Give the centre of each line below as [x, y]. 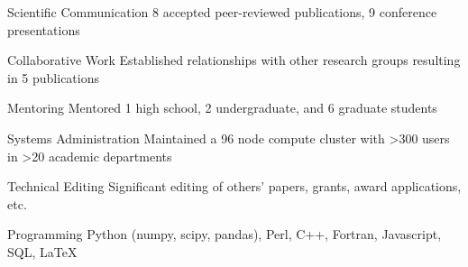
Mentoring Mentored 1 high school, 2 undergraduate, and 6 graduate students [222, 108]
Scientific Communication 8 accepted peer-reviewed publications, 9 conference [222, 12]
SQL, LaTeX [42, 251]
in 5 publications [53, 77]
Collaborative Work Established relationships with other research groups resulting [234, 60]
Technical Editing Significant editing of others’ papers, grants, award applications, [234, 186]
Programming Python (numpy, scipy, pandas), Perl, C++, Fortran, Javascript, [225, 234]
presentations [44, 29]
